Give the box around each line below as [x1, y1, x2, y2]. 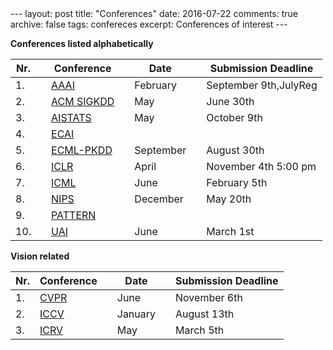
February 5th [206, 176, 268, 189]
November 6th [175, 291, 243, 304]
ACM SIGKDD [51, 95, 115, 108]
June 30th [206, 95, 255, 108]
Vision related [10, 250, 70, 262]
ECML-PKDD [51, 143, 113, 157]
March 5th [175, 323, 225, 337]
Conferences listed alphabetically [10, 38, 154, 49]
